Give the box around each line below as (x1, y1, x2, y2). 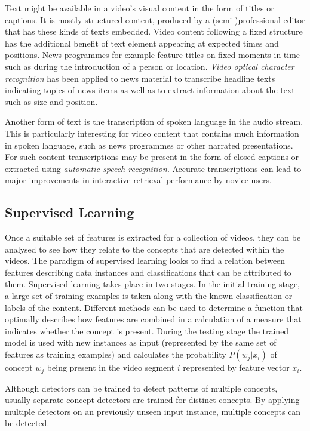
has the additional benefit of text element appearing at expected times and (5, 36, 279, 49)
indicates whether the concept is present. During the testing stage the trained (5, 324, 289, 337)
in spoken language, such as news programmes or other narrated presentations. (5, 138, 293, 151)
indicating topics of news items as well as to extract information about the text (5, 84, 295, 96)
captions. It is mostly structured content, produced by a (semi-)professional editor (5, 13, 305, 26)
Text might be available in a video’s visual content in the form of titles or (5, 2, 274, 14)
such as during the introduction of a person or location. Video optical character (5, 60, 294, 72)
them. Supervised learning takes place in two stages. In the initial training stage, (5, 278, 300, 290)
